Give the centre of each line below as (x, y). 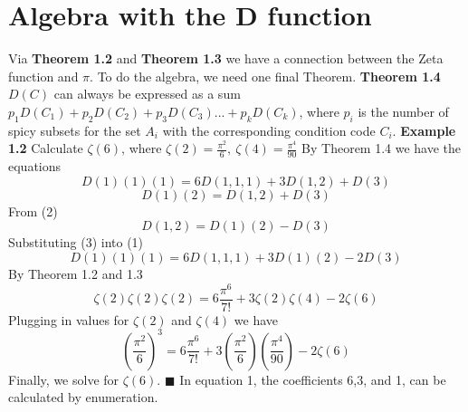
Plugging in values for (69, 319)
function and (43, 76)
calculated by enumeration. (83, 397)
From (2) (33, 211)
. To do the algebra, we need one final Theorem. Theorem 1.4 (265, 76)
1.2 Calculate (46, 148)
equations (35, 166)
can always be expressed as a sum (147, 94)
